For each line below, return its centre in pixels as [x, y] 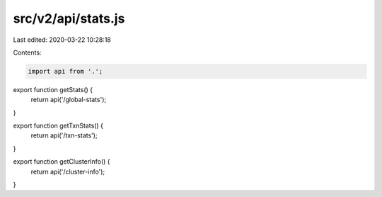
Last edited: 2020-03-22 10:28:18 [62, 40]
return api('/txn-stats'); [64, 135]
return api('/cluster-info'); [68, 171]
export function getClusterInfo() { [62, 162]
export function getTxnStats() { [58, 126]
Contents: [27, 52]
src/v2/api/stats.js [69, 18]
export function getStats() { [53, 89]
